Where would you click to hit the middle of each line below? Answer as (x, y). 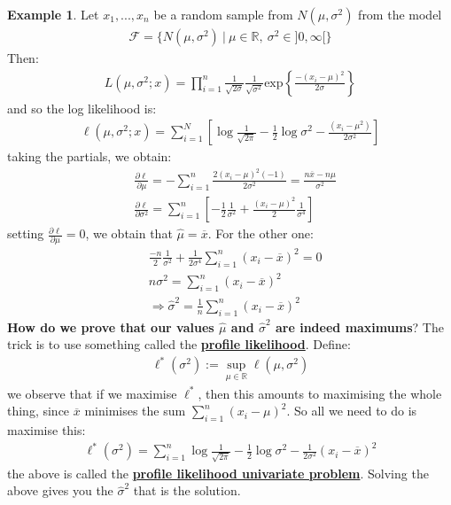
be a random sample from (223, 14)
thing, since (39, 411)
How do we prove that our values (111, 326)
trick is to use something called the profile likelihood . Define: (179, 344)
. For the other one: (260, 233)
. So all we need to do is (352, 411)
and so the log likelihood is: (82, 108)
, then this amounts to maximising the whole (320, 393)
